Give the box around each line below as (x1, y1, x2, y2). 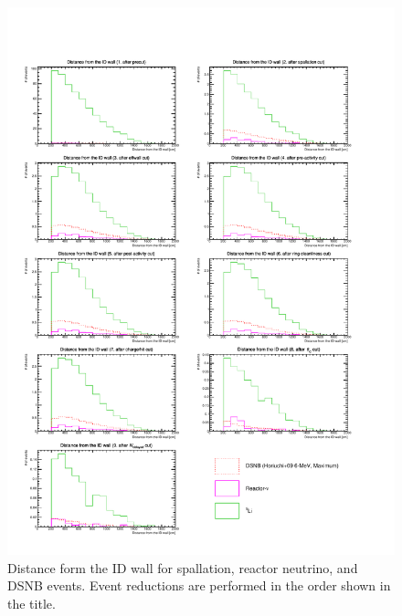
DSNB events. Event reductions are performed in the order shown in (7, 576, 391, 595)
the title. (7, 593, 56, 612)
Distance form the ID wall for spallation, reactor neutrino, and (7, 558, 358, 577)
